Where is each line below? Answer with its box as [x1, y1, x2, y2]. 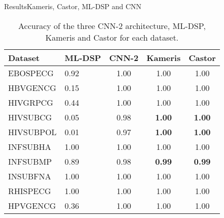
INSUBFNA [8, 170, 51, 182]
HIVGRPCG [8, 96, 53, 108]
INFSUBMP [8, 155, 52, 167]
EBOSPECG [8, 67, 54, 79]
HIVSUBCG [8, 111, 52, 123]
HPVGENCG [8, 199, 56, 211]
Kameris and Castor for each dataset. [45, 31, 179, 43]
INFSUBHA [8, 140, 51, 152]
